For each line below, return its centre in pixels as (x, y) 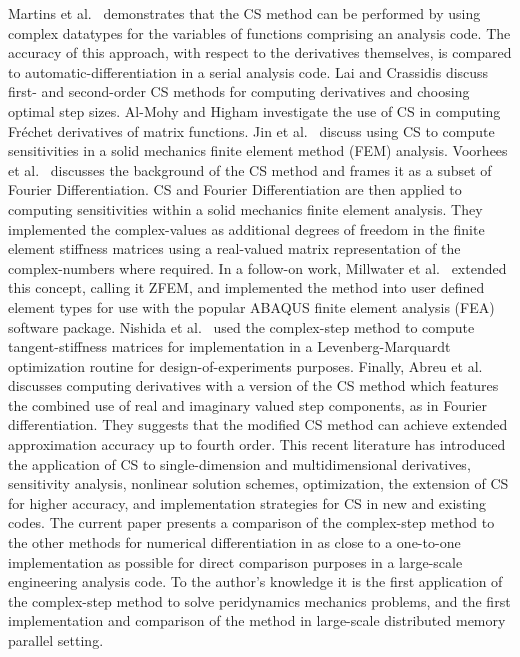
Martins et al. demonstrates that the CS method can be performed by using (244, 13)
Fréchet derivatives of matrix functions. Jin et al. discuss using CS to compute (251, 130)
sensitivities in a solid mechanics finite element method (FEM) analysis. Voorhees (258, 150)
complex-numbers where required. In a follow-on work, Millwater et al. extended (257, 267)
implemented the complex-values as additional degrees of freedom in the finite (246, 228)
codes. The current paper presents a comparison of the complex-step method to (251, 522)
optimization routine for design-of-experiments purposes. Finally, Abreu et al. (245, 365)
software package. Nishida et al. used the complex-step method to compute (241, 326)
